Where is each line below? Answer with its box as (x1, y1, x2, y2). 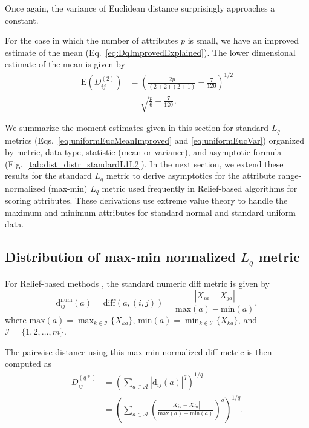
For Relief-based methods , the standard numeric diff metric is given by (5, 276, 270, 289)
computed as (5, 357, 52, 370)
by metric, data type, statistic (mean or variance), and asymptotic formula (5, 145, 282, 158)
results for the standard (5, 169, 92, 182)
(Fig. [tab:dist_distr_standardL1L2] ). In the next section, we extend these (5, 157, 284, 170)
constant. (5, 13, 39, 26)
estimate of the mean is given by (5, 58, 125, 70)
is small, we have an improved (187, 34, 299, 47)
